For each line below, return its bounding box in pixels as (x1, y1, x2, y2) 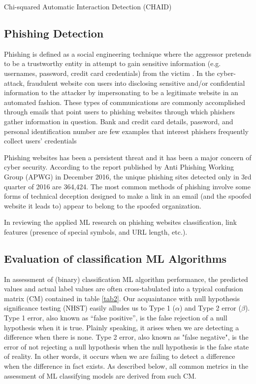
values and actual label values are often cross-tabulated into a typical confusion (4, 283, 243, 294)
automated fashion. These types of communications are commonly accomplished (4, 97, 245, 107)
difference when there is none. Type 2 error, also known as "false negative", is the (4, 332, 249, 342)
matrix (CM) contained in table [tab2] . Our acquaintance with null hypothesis (4, 293, 240, 303)
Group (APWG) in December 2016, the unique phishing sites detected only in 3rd (4, 171, 252, 181)
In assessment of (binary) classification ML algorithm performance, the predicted (4, 274, 248, 284)
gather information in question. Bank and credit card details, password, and (4, 116, 233, 126)
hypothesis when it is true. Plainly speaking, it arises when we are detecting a (4, 322, 239, 332)
